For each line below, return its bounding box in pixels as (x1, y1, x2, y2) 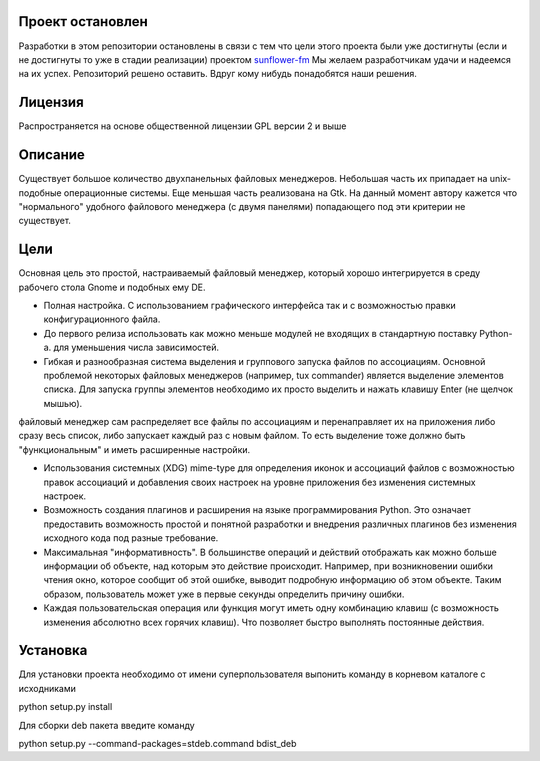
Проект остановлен (18, 13, 149, 30)
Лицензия (18, 94, 84, 111)
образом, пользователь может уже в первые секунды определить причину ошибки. (43, 588, 405, 600)
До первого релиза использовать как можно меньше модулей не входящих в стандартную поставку (43, 327, 478, 339)
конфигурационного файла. (43, 313, 161, 325)
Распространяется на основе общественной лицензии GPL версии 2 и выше (18, 120, 347, 132)
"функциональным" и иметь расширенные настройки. (18, 443, 251, 455)
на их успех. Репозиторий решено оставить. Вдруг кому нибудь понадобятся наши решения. (18, 68, 417, 80)
